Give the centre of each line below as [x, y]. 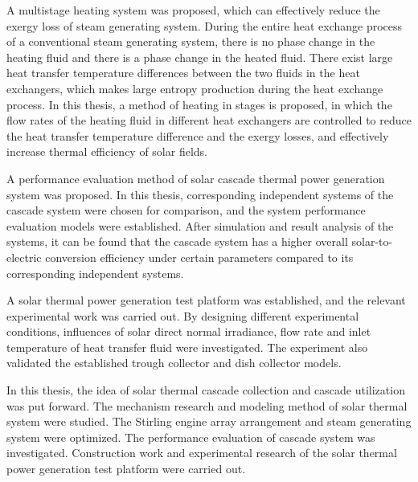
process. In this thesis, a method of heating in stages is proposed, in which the [199, 104]
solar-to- [372, 241]
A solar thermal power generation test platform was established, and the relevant [206, 300]
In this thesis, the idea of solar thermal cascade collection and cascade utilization [206, 390]
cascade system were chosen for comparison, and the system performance [186, 210]
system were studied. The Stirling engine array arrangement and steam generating [209, 421]
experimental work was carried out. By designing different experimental [183, 315]
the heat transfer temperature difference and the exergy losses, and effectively [198, 135]
